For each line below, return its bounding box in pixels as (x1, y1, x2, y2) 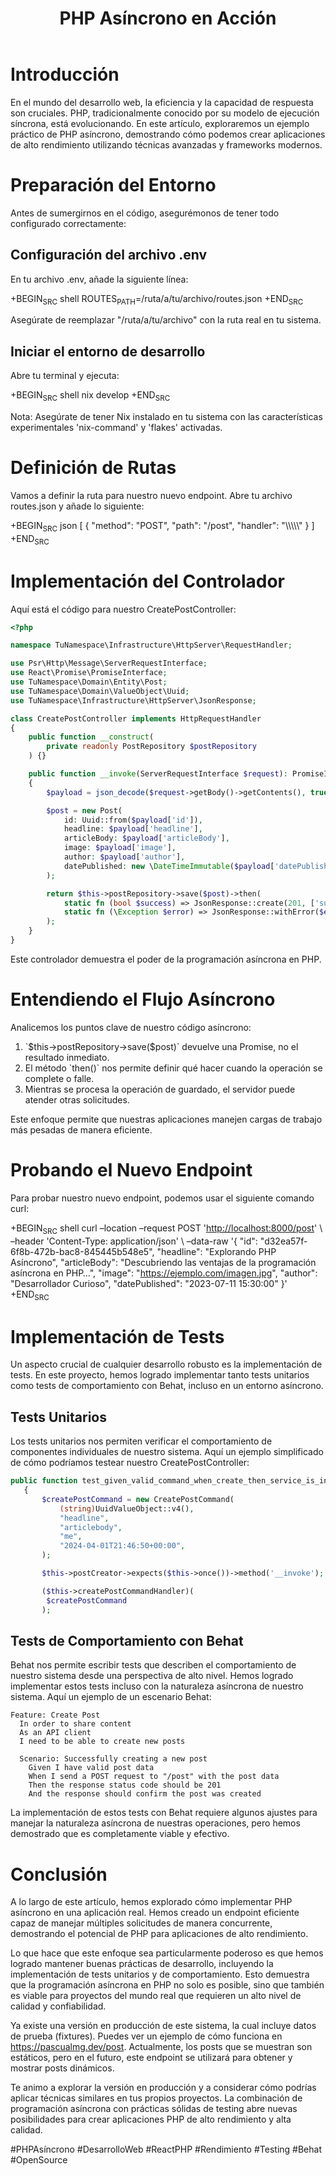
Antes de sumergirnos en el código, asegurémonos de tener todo (10, 207, 280, 219)
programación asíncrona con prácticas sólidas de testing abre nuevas (10, 2103, 298, 2115)
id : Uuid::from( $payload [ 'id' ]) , (63, 815, 203, 825)
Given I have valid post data (28, 1763, 155, 1773)
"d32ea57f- (259, 1235, 308, 1247)
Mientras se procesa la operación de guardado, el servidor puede (24, 1083, 296, 1095)
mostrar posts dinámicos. (10, 2062, 115, 2074)
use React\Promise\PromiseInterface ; (10, 668, 168, 678)
